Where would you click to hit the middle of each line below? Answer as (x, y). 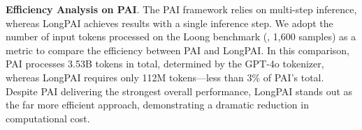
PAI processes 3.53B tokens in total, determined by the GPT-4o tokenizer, (165, 64)
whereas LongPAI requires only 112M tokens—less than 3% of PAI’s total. (165, 77)
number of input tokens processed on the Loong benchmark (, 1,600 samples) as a (181, 36)
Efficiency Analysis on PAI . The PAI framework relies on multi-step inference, (181, 9)
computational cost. (48, 118)
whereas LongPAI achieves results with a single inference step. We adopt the (169, 23)
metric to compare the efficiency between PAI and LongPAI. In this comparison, (178, 50)
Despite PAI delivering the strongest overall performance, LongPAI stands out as (179, 91)
